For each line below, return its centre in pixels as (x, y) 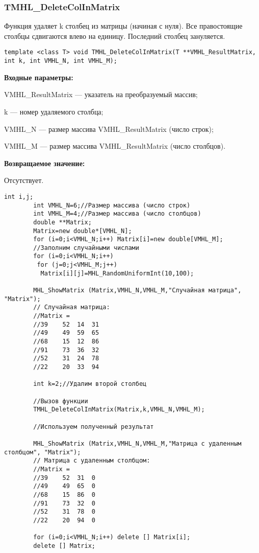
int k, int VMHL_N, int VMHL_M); (61, 61)
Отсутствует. (24, 180)
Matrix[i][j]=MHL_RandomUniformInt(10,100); (117, 273)
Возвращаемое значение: (45, 163)
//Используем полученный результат (94, 427)
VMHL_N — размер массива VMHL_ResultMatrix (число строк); (109, 129)
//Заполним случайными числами (86, 248)
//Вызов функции (61, 401)
